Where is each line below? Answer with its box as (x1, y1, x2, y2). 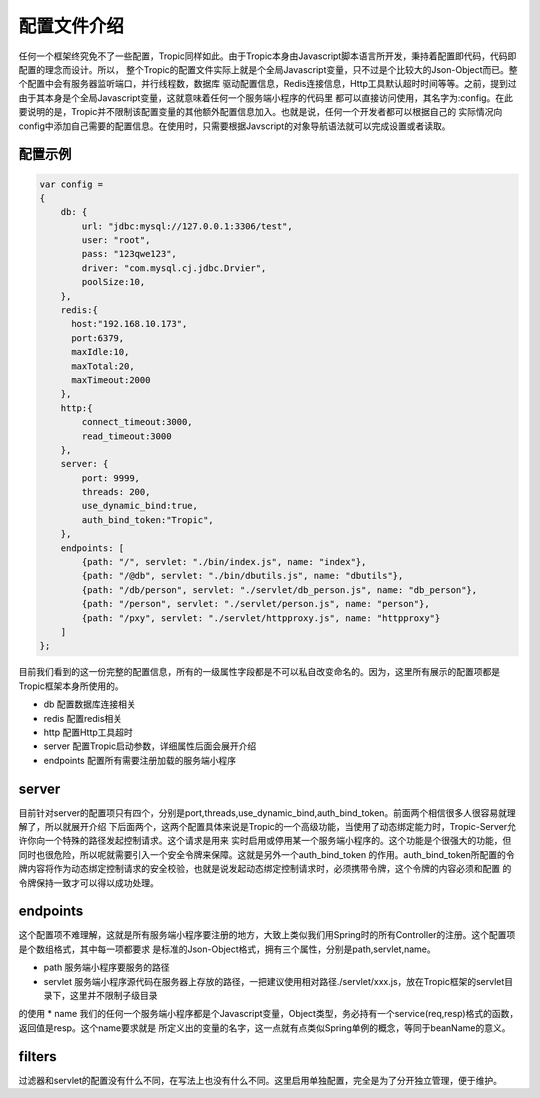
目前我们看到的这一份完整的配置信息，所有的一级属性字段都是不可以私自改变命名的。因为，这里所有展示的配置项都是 (18, 666, 500, 678)
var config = (39, 178, 104, 190)
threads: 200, (81, 486, 151, 498)
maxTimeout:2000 (71, 374, 151, 385)
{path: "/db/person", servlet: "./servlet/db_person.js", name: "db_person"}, (81, 584, 478, 595)
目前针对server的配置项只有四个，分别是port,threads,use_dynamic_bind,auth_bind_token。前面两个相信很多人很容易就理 (18, 806, 517, 819)
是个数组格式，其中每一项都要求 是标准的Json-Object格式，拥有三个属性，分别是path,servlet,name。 (18, 943, 436, 955)
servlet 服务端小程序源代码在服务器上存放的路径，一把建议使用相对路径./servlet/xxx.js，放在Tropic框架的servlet (43, 975, 505, 987)
